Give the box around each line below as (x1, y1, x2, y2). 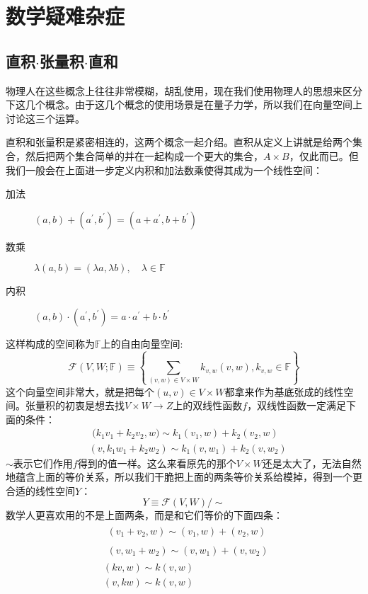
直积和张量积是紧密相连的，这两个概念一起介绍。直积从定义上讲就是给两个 (6, 135, 352, 149)
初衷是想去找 (64, 398, 125, 413)
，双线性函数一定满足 (247, 398, 347, 413)
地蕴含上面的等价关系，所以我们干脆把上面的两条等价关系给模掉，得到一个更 (6, 469, 362, 484)
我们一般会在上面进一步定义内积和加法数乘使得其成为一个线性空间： (6, 162, 323, 177)
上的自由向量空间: (100, 336, 183, 350)
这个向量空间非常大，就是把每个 (6, 384, 154, 399)
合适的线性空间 (6, 483, 75, 498)
